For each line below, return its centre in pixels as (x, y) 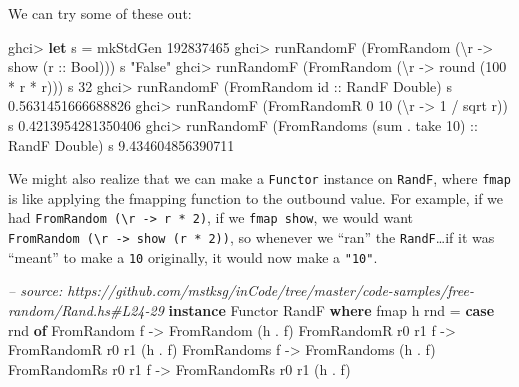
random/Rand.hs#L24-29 (86, 309)
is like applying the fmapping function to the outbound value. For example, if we (256, 197)
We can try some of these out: (100, 13)
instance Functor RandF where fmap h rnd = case (331, 309)
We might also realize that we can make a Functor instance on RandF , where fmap (259, 178)
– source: (35, 290)
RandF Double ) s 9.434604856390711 (121, 144)
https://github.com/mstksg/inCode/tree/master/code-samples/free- (270, 290)
